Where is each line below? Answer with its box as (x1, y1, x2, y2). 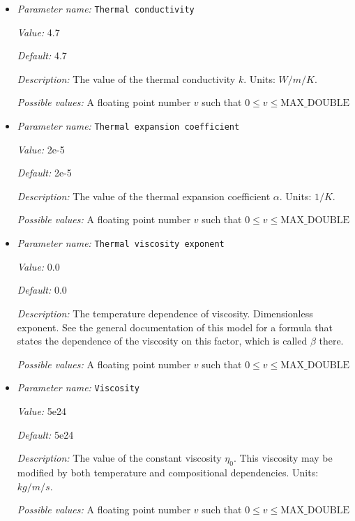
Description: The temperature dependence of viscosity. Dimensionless (17, 305, 313, 320)
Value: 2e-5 (17, 142, 65, 156)
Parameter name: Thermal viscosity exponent (17, 236, 225, 250)
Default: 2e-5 (17, 165, 72, 180)
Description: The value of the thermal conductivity (17, 71, 236, 86)
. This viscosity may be (233, 451, 333, 465)
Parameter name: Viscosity (17, 380, 140, 395)
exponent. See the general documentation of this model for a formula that (17, 319, 333, 334)
